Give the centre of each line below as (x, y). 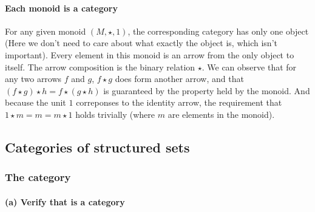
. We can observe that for (249, 67)
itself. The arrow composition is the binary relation (100, 67)
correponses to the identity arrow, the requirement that (179, 102)
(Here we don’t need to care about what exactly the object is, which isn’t (141, 43)
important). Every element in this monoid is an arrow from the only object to (150, 54)
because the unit (36, 102)
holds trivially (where (115, 114)
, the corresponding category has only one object (218, 31)
